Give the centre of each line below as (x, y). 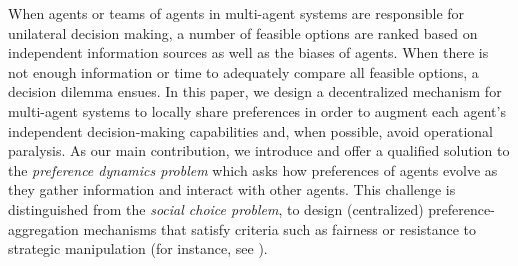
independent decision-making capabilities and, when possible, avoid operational (250, 130)
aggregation (43, 228)
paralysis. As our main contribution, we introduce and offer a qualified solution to (259, 150)
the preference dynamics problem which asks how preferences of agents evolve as (253, 169)
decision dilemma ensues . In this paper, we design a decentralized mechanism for (255, 91)
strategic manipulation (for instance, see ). (138, 248)
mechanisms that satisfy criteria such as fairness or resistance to (280, 228)
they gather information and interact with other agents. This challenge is (232, 189)
